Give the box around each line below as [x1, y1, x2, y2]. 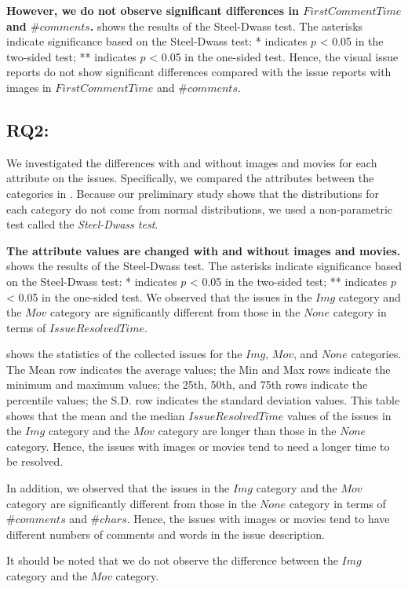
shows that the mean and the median [6, 407, 185, 423]
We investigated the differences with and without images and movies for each [6, 154, 377, 170]
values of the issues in [287, 407, 392, 423]
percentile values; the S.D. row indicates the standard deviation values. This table [6, 392, 400, 408]
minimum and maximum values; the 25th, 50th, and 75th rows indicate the [6, 376, 368, 393]
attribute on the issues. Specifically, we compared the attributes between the [6, 170, 374, 186]
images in [6, 79, 52, 95]
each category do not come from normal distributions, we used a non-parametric [6, 200, 392, 217]
